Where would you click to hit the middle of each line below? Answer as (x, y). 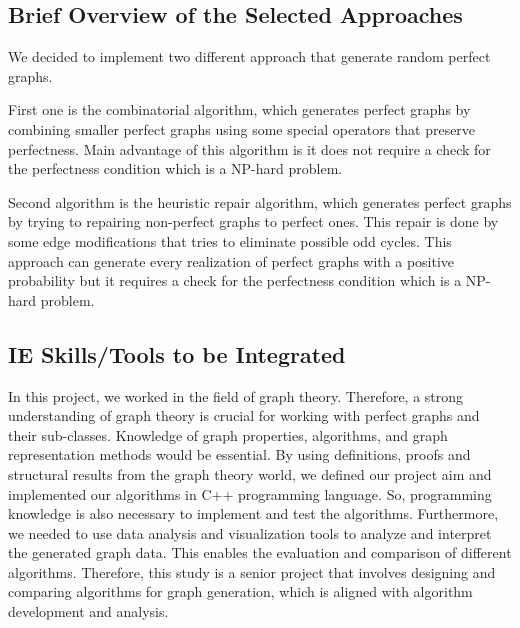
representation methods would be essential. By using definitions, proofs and (239, 454)
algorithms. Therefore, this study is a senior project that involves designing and (252, 571)
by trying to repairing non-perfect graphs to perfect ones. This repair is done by (253, 221)
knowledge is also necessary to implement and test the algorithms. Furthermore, (253, 513)
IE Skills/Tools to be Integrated (177, 353)
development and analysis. (88, 611)
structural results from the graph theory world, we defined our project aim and (250, 473)
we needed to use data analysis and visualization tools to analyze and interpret (250, 532)
